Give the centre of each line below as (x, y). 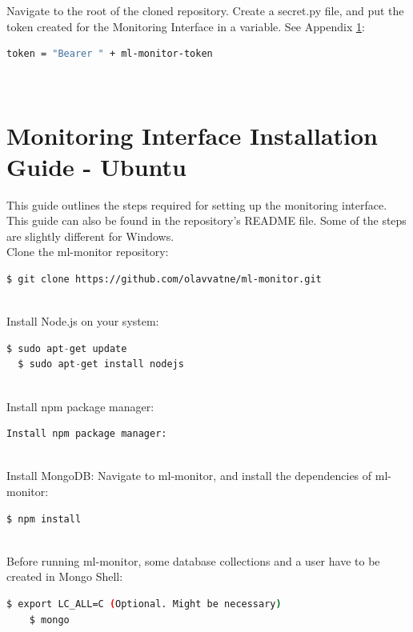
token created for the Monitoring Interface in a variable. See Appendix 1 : (186, 26)
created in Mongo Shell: (65, 576)
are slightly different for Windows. (90, 236)
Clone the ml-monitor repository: (88, 252)
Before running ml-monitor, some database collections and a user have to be (193, 560)
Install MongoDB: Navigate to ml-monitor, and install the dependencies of (189, 476)
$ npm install (44, 519)
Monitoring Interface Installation (192, 135)
